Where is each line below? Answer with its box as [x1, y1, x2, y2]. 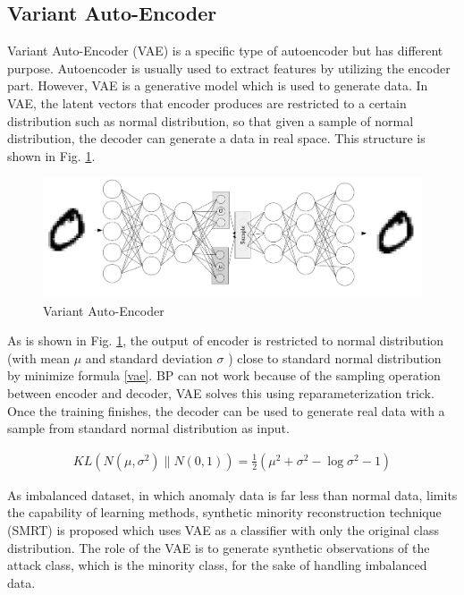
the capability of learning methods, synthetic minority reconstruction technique [7, 503, 442, 522]
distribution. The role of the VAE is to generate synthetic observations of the [7, 538, 430, 557]
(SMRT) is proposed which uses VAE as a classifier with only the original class [7, 521, 440, 540]
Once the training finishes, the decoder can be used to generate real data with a [7, 401, 445, 420]
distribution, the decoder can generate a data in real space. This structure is [7, 129, 426, 148]
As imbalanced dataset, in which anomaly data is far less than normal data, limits [7, 485, 458, 504]
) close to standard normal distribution [228, 348, 442, 367]
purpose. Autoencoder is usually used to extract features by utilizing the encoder [7, 58, 451, 77]
